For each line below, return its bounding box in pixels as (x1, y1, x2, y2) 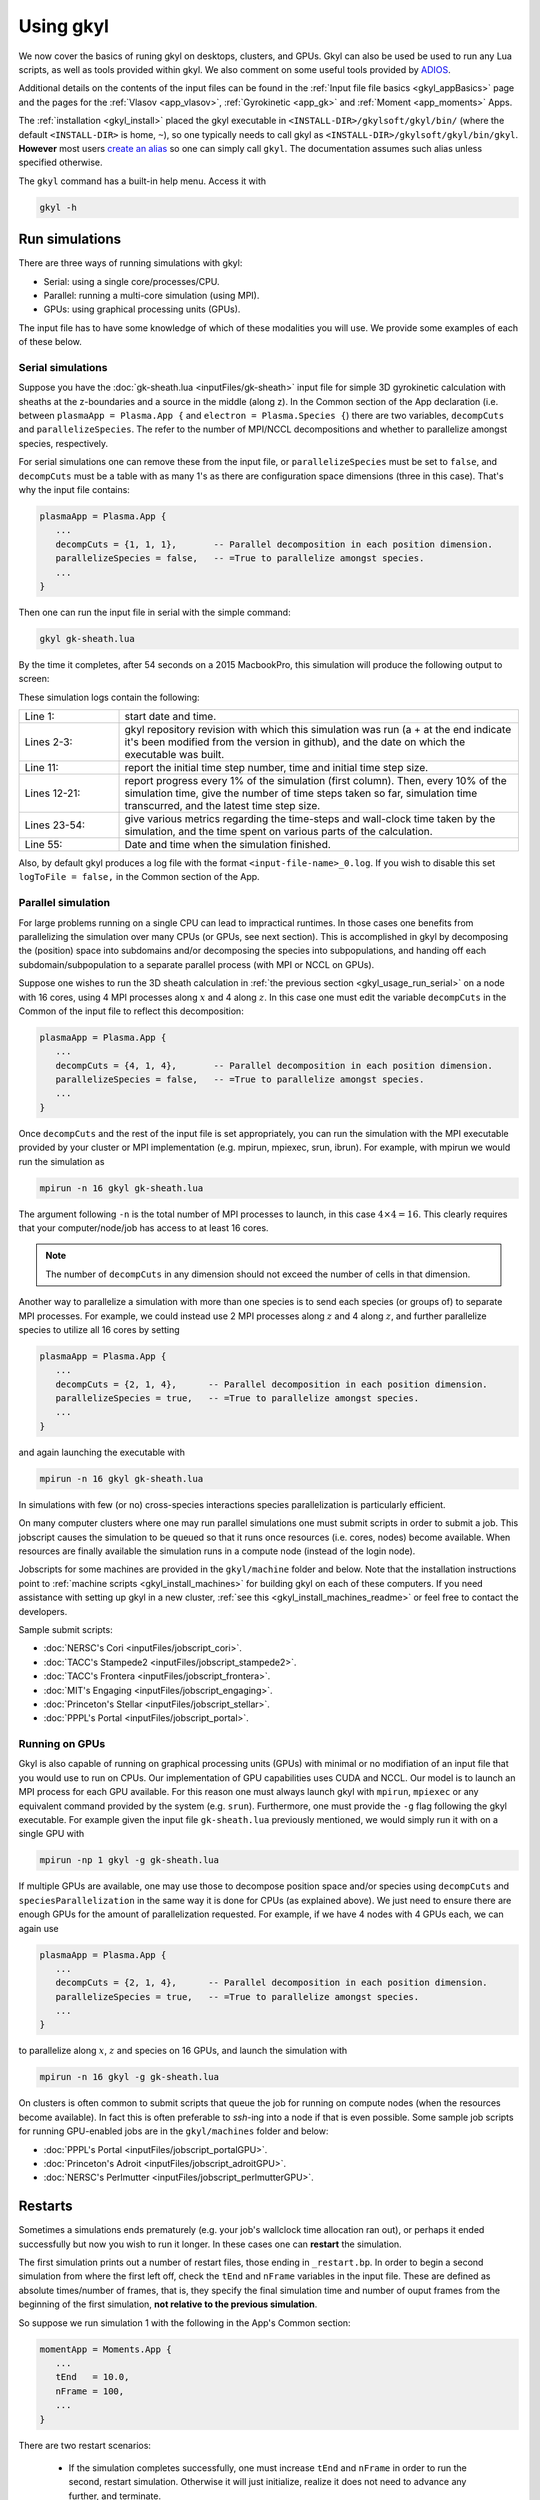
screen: (18, 673, 50, 685)
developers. (18, 1605, 68, 1617)
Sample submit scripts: (18, 1623, 114, 1635)
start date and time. (124, 710, 217, 724)
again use (18, 1922, 59, 1934)
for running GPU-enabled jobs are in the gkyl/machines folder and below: (18, 2125, 329, 2137)
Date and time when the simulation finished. (124, 838, 332, 852)
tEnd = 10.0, (55, 2371, 130, 2383)
